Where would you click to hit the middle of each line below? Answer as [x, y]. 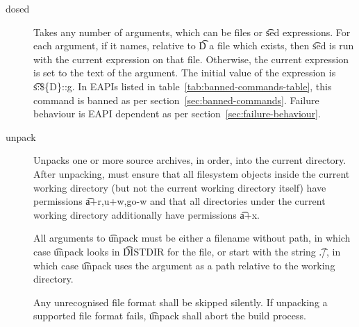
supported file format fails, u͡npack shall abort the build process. [170, 316]
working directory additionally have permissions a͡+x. [147, 214]
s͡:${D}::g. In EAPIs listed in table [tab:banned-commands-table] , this [183, 86]
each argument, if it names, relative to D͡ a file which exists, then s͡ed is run [194, 45]
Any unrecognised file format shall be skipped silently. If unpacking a [181, 302]
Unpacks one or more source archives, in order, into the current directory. [190, 160]
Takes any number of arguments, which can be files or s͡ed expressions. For [192, 32]
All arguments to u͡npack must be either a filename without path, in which [192, 238]
